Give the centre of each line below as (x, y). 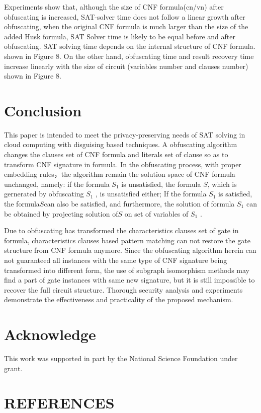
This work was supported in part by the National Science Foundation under (121, 358)
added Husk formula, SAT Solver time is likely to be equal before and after (120, 36)
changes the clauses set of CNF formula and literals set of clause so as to (116, 154)
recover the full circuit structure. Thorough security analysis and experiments (123, 289)
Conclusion (43, 110)
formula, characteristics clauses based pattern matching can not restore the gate (127, 240)
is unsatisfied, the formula (161, 184)
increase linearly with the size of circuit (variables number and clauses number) (126, 66)
